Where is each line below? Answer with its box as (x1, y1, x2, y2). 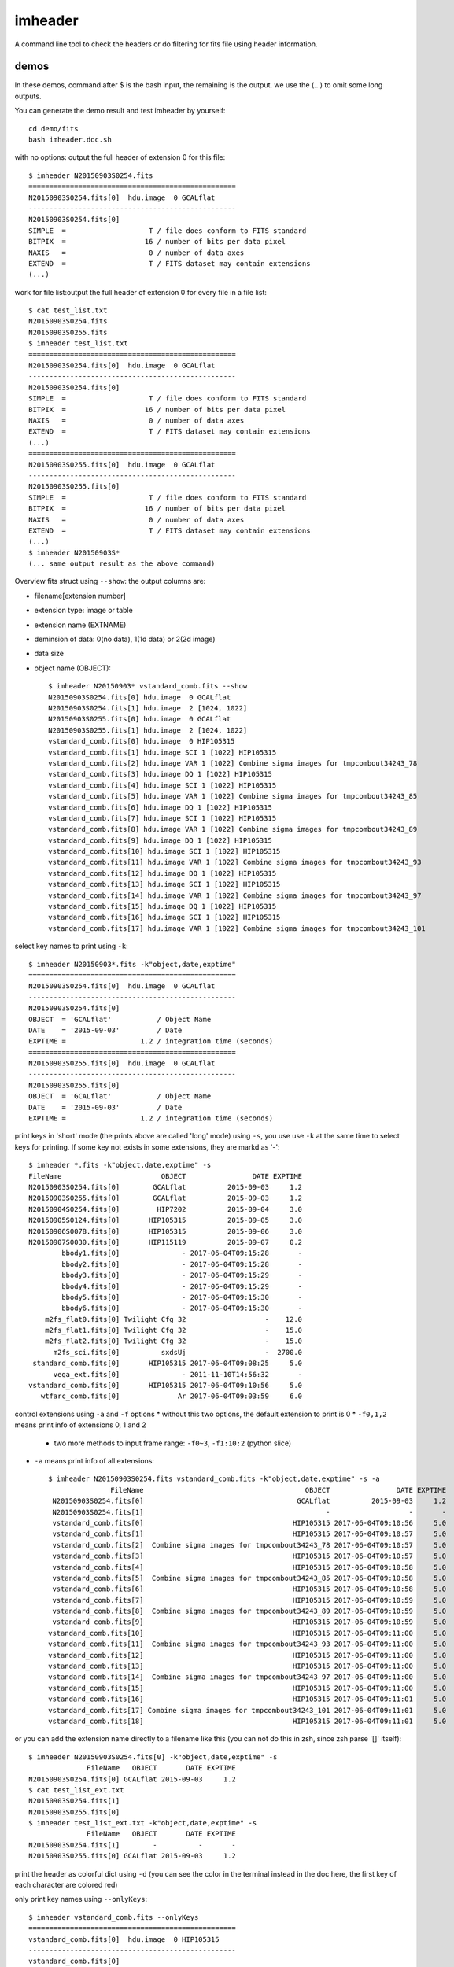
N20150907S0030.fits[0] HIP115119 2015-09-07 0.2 (28, 1238, 303, 1246)
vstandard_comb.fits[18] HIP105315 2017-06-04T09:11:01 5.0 (48, 1716, 447, 1725)
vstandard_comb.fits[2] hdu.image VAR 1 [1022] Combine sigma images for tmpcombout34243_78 (48, 758, 418, 767)
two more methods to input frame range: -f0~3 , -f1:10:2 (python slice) (54, 1438, 292, 1448)
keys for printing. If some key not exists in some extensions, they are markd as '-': (14, 1142, 280, 1152)
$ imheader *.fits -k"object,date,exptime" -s (28, 1161, 212, 1170)
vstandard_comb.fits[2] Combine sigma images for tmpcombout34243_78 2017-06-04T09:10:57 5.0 (52, 1541, 447, 1549)
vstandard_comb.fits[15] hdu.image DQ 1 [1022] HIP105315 (48, 902, 277, 911)
